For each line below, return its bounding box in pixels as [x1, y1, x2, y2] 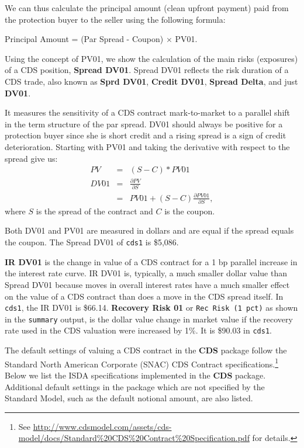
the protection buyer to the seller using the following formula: [5, 13, 226, 25]
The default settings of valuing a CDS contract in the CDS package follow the [5, 344, 287, 356]
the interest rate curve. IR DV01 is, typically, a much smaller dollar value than [5, 267, 288, 279]
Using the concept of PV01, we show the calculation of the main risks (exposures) [5, 52, 298, 64]
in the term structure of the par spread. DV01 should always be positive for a [5, 117, 283, 130]
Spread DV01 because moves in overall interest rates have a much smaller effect [5, 278, 290, 290]
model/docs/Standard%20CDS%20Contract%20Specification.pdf [18, 432, 250, 444]
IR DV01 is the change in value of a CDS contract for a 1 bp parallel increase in [5, 255, 298, 268]
